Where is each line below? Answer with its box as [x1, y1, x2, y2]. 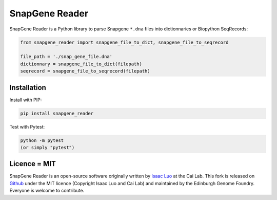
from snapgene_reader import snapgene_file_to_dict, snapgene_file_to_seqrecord [20, 39, 229, 45]
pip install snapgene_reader [20, 111, 94, 116]
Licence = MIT [9, 159, 56, 168]
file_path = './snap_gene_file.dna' [20, 54, 113, 60]
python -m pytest [20, 137, 64, 143]
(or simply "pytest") [20, 144, 75, 150]
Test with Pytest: [9, 123, 45, 130]
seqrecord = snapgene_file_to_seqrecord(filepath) [20, 68, 151, 74]
